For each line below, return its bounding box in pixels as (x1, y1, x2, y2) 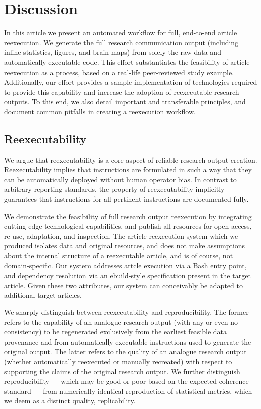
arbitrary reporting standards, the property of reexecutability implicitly (4, 184, 225, 194)
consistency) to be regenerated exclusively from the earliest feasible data (4, 326, 227, 337)
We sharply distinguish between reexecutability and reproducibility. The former (4, 306, 249, 317)
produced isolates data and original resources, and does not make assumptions (4, 240, 245, 251)
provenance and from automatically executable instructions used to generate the (4, 336, 251, 347)
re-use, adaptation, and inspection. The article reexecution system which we (4, 230, 238, 241)
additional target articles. (4, 290, 82, 300)
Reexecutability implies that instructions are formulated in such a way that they (4, 164, 252, 175)
